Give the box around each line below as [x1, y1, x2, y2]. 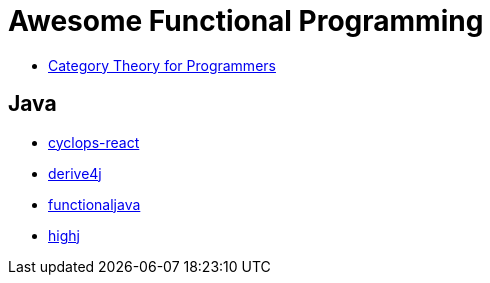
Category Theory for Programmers [48, 56, 276, 74]
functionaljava [48, 195, 141, 213]
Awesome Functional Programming [8, 4, 484, 38]
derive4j [48, 164, 102, 182]
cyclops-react [48, 133, 140, 151]
